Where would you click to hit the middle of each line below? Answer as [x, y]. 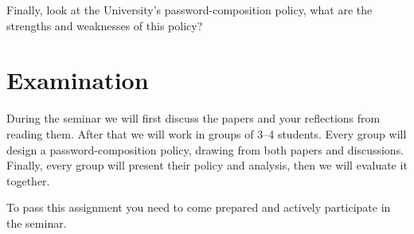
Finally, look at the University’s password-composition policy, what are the [189, 10]
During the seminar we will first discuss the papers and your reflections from [193, 118]
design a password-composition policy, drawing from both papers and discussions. [205, 149]
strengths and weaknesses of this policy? [105, 25]
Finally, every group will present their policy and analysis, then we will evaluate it [207, 165]
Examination [78, 80]
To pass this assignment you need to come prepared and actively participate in [199, 207]
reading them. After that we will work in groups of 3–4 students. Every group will [207, 133]
